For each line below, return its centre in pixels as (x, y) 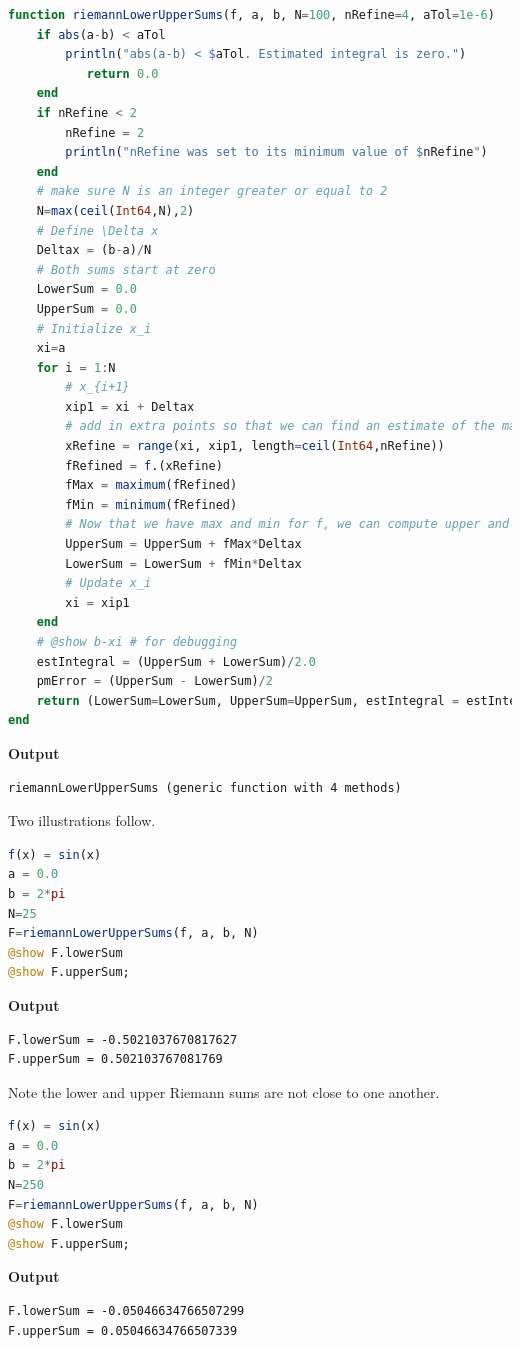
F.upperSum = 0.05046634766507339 (123, 1330)
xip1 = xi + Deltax (130, 406)
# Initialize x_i (94, 328)
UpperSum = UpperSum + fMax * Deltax (183, 544)
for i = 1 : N (76, 367)
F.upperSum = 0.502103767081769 (115, 1059)
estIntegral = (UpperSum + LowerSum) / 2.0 (176, 661)
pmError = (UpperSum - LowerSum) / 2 (154, 681)
